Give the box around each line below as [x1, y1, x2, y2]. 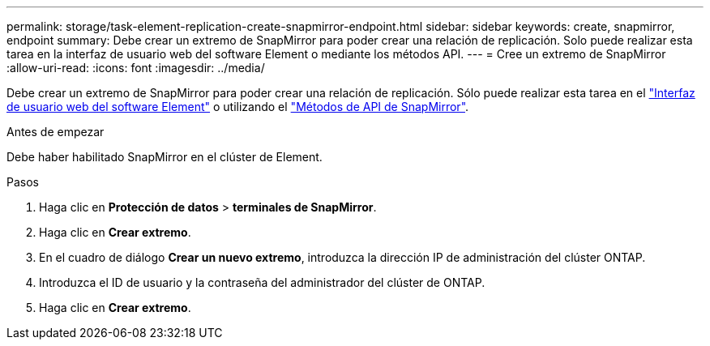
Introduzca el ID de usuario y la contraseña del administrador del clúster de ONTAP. [39, 276, 485, 289]
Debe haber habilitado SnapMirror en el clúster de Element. [6, 150, 323, 164]
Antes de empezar [6, 125, 105, 139]
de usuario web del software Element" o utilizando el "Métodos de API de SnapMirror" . [6, 100, 469, 113]
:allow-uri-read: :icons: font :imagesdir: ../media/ [6, 61, 265, 75]
